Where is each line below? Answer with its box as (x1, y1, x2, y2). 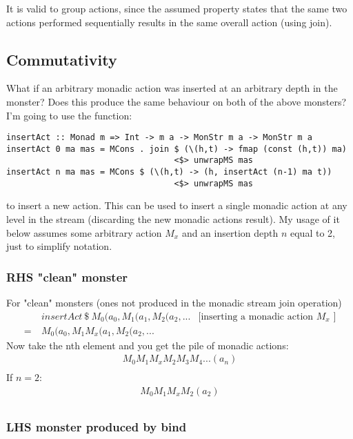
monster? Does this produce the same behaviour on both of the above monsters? (6, 94, 347, 108)
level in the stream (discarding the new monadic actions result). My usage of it (6, 212, 340, 226)
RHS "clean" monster (6, 268, 128, 285)
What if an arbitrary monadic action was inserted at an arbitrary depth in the (6, 81, 338, 95)
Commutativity (6, 48, 117, 70)
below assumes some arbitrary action (6, 225, 162, 240)
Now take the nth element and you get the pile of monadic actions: (6, 338, 289, 352)
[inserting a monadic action (198, 311, 314, 322)
